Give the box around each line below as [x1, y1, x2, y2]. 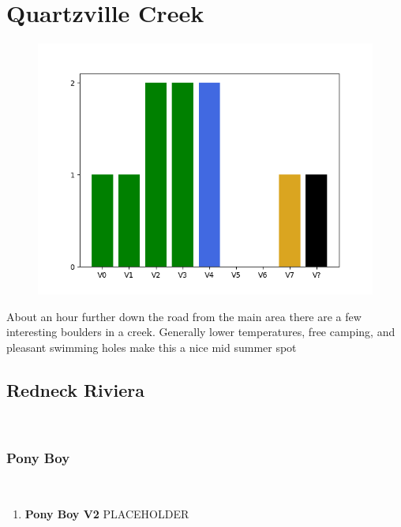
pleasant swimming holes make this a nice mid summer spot [6, 338, 297, 355]
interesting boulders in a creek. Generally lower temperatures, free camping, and [6, 323, 395, 340]
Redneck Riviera [6, 377, 144, 402]
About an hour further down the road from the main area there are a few [6, 308, 362, 324]
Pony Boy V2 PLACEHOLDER [24, 506, 189, 522]
